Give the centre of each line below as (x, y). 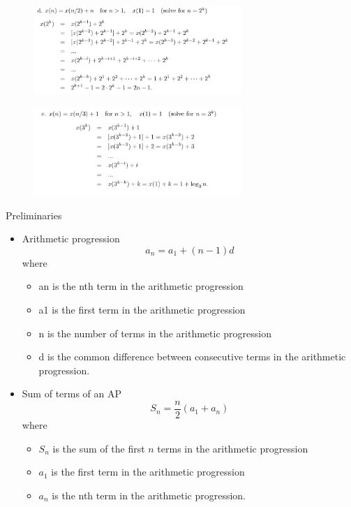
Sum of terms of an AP (72, 394)
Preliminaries (34, 215)
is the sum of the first (99, 448)
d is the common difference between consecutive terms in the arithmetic (192, 357)
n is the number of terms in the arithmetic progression (155, 333)
